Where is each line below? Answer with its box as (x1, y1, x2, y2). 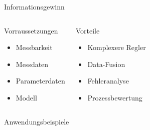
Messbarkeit (16, 42, 53, 52)
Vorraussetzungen (4, 25, 58, 35)
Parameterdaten (16, 75, 65, 86)
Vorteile (75, 25, 100, 35)
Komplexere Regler (87, 42, 146, 52)
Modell (16, 92, 37, 102)
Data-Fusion (87, 58, 125, 69)
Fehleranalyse (87, 75, 129, 86)
